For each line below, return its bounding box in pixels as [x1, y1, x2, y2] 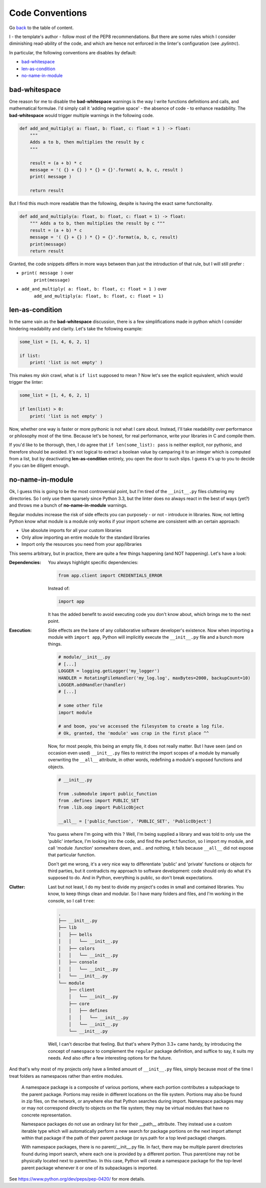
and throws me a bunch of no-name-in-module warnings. [9, 502, 128, 508]
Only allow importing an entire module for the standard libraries [21, 534, 150, 540]
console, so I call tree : [48, 898, 95, 903]
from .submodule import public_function [58, 791, 157, 796]
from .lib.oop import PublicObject [58, 805, 144, 810]
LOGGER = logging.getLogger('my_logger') [58, 668, 160, 674]
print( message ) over [21, 270, 73, 276]
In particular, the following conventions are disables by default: [9, 49, 136, 55]
